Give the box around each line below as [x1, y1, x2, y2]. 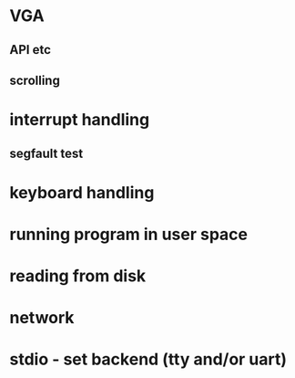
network [9, 308, 75, 329]
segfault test [9, 145, 84, 161]
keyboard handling [9, 182, 155, 203]
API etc [9, 42, 52, 58]
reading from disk [9, 266, 147, 287]
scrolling [9, 72, 61, 88]
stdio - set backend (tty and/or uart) [9, 349, 288, 370]
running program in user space [9, 224, 249, 245]
